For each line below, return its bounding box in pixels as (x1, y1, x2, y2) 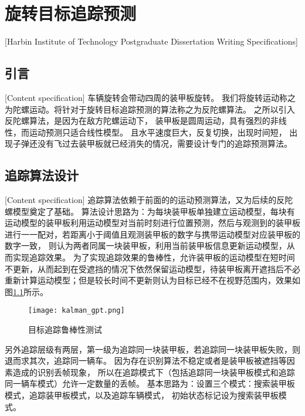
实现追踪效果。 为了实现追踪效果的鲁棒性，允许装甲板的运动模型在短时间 (12, 251, 295, 263)
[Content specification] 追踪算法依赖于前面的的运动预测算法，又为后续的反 (5, 194, 285, 206)
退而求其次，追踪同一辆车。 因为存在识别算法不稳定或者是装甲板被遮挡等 (5, 354, 287, 367)
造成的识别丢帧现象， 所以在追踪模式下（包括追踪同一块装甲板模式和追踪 (12, 366, 295, 378)
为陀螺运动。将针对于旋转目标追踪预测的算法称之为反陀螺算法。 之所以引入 (5, 103, 295, 115)
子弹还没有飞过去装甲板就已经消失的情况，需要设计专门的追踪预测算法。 (12, 137, 292, 150)
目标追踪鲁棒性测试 (28, 323, 102, 336)
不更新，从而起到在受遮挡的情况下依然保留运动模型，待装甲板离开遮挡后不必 (5, 262, 300, 275)
